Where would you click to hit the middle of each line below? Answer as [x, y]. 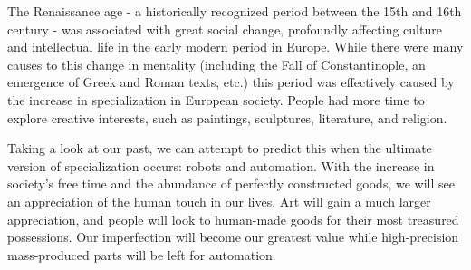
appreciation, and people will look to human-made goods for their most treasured [233, 219]
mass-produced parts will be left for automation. [142, 254]
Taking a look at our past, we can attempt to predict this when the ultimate [220, 148]
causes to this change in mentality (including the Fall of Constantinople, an [216, 64]
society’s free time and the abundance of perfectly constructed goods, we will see [231, 183]
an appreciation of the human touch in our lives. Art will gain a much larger [219, 201]
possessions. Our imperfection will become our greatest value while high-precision [233, 237]
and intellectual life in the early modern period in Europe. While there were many [235, 47]
